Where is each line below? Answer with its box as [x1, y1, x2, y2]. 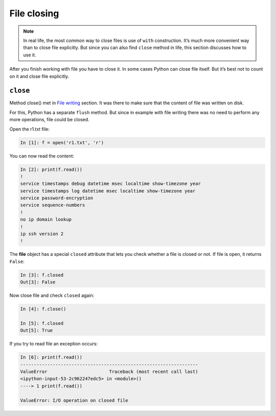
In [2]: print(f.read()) [20, 166, 83, 172]
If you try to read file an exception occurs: [9, 341, 98, 347]
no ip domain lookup [20, 216, 72, 223]
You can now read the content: [9, 152, 74, 159]
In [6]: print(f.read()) [20, 355, 83, 360]
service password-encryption [20, 195, 94, 201]
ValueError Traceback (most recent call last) [20, 369, 198, 375]
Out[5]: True [20, 327, 53, 334]
